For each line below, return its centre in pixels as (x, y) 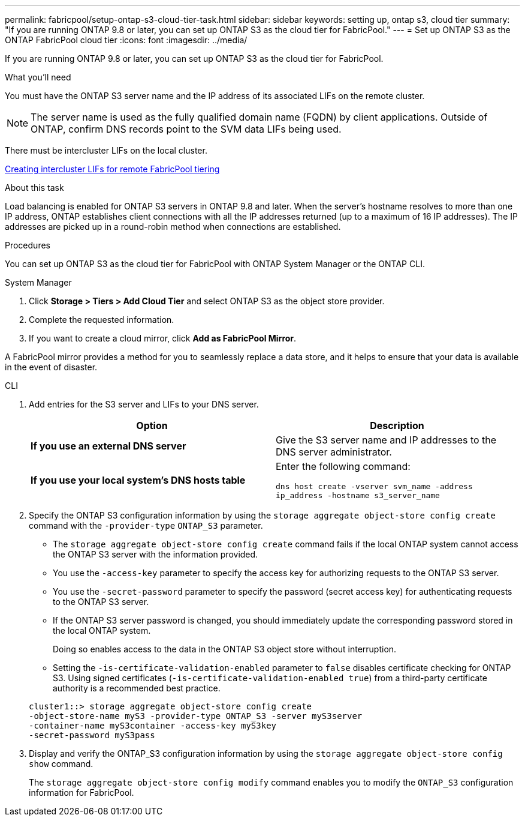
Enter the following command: (343, 466)
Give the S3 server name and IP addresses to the (386, 440)
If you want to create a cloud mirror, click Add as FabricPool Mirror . (163, 338)
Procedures (28, 245)
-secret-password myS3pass (92, 735)
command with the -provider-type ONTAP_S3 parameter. (146, 525)
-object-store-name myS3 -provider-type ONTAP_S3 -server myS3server (196, 716)
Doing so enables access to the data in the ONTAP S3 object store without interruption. (225, 649)
